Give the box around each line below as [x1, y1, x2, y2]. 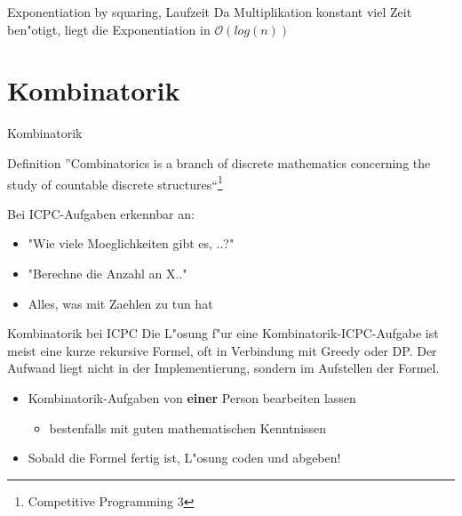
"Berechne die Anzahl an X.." [28, 263, 187, 282]
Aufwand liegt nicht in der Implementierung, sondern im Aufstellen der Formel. [7, 359, 440, 377]
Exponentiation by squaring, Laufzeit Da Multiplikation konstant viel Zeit [7, 3, 412, 20]
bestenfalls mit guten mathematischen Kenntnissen [49, 418, 327, 437]
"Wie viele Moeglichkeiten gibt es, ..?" [28, 234, 235, 253]
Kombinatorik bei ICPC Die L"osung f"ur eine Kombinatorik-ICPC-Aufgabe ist [7, 324, 439, 343]
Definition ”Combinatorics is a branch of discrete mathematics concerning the [7, 153, 431, 172]
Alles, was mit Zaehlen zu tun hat [28, 294, 213, 312]
